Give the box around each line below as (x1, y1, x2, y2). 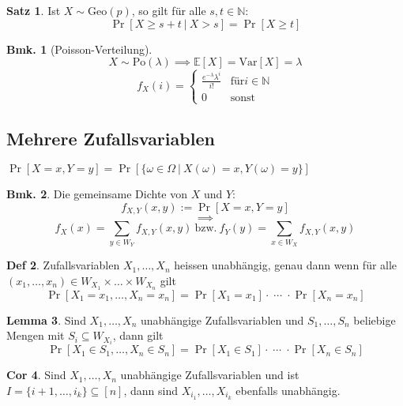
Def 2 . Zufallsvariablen (6, 257, 120, 273)
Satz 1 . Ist (6, 2, 61, 18)
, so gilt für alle (131, 2, 206, 18)
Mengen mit (6, 327, 65, 344)
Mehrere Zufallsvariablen (6, 126, 215, 150)
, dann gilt (112, 327, 164, 344)
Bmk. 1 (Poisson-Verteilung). (6, 40, 153, 57)
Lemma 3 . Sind (6, 311, 86, 328)
